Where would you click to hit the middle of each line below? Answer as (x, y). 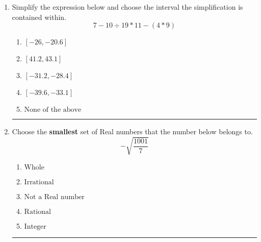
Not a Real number (54, 197)
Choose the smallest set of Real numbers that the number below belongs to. (132, 131)
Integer (35, 227)
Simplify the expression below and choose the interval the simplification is (127, 7)
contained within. (39, 17)
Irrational (39, 183)
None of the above (53, 110)
